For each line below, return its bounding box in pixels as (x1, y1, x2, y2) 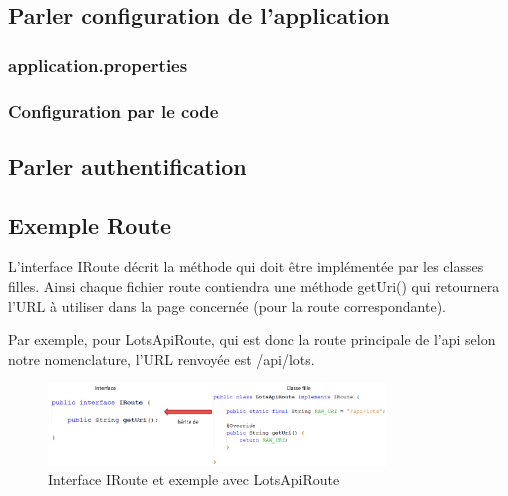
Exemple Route (8, 209, 172, 240)
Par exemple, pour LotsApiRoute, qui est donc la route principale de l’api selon (8, 329, 496, 350)
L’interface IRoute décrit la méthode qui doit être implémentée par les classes (8, 256, 484, 277)
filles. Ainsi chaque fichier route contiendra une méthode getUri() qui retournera (8, 276, 500, 297)
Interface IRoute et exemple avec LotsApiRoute (48, 469, 340, 490)
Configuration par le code (8, 98, 219, 123)
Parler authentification (8, 150, 247, 181)
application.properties (8, 52, 188, 77)
